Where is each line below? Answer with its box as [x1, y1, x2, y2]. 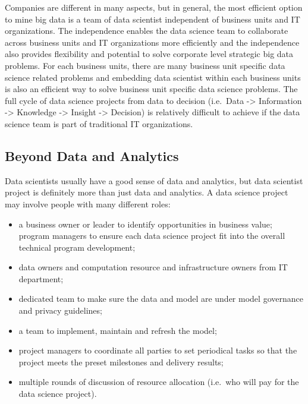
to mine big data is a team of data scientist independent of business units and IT [5, 12, 300, 25]
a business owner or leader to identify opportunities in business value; [18, 217, 272, 230]
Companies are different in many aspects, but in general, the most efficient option [5, 1, 303, 13]
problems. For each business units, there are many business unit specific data [5, 59, 285, 71]
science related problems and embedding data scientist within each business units [5, 71, 301, 83]
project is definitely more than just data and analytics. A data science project [5, 186, 288, 198]
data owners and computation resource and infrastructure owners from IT [18, 261, 288, 273]
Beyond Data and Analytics [5, 146, 179, 165]
